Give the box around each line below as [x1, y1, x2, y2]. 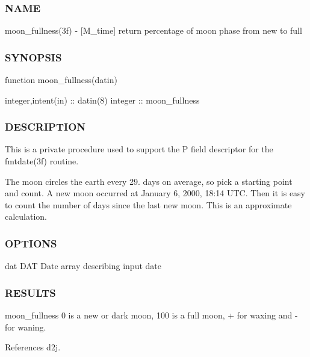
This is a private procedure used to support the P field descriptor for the [5, 143, 273, 155]
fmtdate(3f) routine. [5, 155, 79, 167]
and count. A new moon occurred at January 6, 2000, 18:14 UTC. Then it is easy [5, 187, 305, 199]
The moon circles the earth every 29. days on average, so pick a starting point [5, 175, 293, 187]
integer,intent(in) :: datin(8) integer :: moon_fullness [5, 93, 200, 106]
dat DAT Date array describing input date [5, 259, 161, 272]
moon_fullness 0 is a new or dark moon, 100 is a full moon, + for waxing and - [5, 309, 298, 321]
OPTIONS [5, 235, 57, 250]
